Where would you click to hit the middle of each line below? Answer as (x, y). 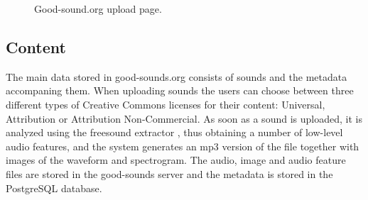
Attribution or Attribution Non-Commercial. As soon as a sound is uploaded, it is (184, 118)
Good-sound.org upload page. (98, 9)
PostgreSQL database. (54, 188)
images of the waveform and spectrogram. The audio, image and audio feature (176, 160)
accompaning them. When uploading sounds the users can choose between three (180, 90)
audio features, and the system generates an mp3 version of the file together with (183, 146)
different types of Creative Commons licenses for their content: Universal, (166, 104)
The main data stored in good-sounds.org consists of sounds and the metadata (177, 76)
